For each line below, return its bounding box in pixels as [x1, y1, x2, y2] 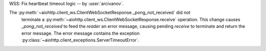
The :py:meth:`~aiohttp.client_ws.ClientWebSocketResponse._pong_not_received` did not [9, 10, 191, 16]
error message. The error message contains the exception [21, 30, 140, 36]
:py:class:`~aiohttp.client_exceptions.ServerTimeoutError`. [21, 37, 140, 43]
